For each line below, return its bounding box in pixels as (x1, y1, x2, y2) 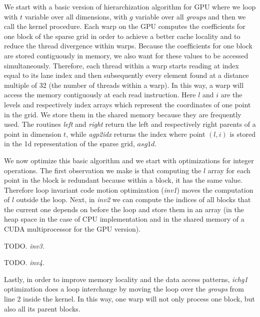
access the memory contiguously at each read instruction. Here (4, 89, 196, 100)
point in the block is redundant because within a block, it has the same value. (4, 175, 242, 185)
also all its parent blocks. (4, 303, 80, 314)
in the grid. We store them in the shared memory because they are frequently (4, 109, 241, 119)
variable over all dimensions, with (24, 11, 127, 21)
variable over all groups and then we (135, 11, 246, 21)
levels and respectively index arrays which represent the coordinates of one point (4, 99, 251, 109)
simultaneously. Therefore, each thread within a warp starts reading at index (4, 60, 239, 70)
